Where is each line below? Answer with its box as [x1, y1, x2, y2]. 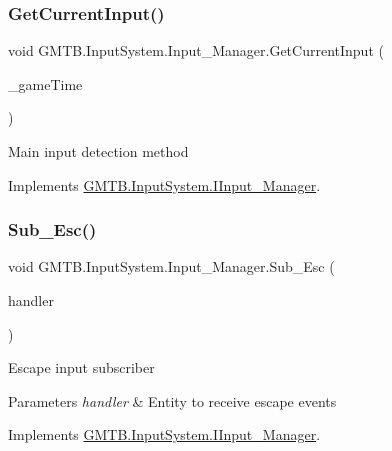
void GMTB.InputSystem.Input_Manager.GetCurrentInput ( [8, 40, 384, 61]
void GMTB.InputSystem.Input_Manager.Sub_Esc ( [8, 256, 335, 277]
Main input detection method [8, 141, 189, 161]
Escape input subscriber [8, 357, 155, 378]
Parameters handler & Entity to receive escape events [8, 390, 337, 411]
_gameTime [8, 73, 83, 94]
